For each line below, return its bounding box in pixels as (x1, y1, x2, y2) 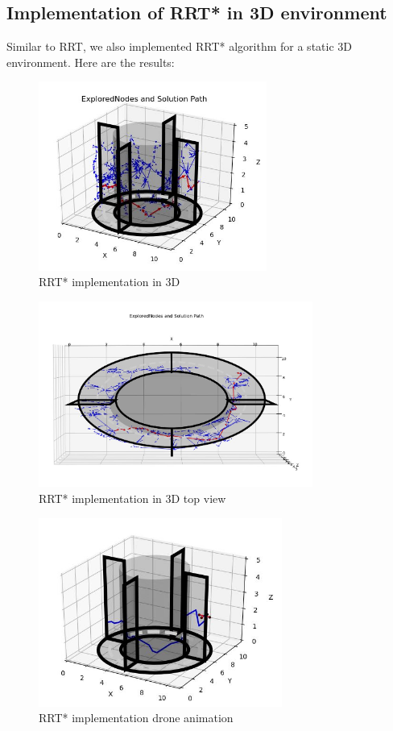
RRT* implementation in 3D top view (39, 489, 226, 506)
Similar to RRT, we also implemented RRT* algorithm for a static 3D (6, 38, 352, 55)
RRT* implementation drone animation (39, 709, 234, 726)
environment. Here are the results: (6, 53, 175, 70)
